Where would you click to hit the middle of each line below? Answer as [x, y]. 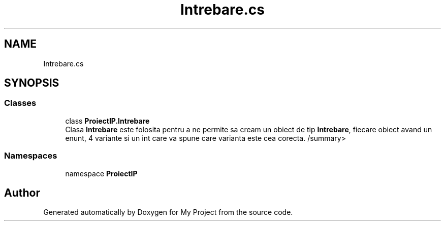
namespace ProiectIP [101, 173]
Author [22, 193]
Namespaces [31, 156]
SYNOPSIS [32, 83]
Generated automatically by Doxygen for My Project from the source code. [168, 212]
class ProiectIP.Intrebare [107, 121]
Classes [20, 103]
